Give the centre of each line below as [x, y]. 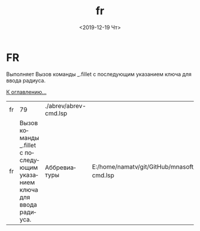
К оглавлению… [26, 92]
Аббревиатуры [60, 171]
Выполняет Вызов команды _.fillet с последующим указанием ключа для [99, 74]
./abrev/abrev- [65, 106]
